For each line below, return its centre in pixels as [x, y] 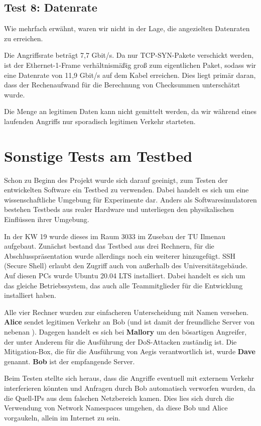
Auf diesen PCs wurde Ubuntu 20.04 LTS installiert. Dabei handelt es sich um [125, 276]
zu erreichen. [24, 38]
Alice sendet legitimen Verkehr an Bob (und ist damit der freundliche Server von [129, 322]
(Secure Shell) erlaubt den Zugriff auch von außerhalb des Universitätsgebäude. [126, 265]
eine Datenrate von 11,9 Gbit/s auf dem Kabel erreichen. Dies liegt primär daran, [130, 75]
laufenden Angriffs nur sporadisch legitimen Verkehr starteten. [100, 121]
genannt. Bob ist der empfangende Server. [70, 361]
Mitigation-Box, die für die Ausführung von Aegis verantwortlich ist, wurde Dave [130, 351]
